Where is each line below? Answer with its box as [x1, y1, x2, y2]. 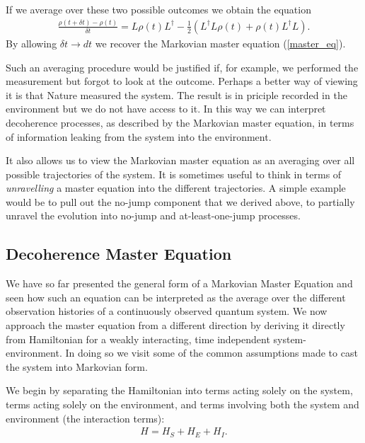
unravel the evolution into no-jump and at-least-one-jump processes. [6, 208, 301, 223]
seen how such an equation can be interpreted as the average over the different [6, 289, 346, 304]
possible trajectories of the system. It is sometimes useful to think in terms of [6, 166, 342, 181]
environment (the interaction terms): [6, 410, 165, 425]
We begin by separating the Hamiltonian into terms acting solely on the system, [6, 383, 353, 398]
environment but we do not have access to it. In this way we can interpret [6, 101, 326, 116]
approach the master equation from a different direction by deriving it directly [6, 318, 345, 333]
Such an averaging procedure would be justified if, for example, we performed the [6, 59, 359, 74]
